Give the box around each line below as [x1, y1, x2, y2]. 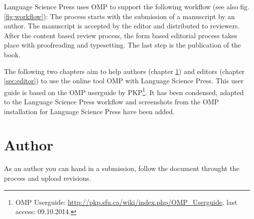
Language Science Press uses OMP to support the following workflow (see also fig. [4, 1, 250, 11]
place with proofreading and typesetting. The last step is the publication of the [4, 40, 241, 50]
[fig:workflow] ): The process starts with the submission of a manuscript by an [4, 11, 235, 21]
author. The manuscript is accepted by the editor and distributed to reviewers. [4, 21, 240, 31]
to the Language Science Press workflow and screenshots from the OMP [4, 97, 219, 106]
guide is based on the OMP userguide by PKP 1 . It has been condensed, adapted [4, 85, 244, 97]
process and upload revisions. [4, 172, 91, 183]
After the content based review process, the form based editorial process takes [4, 30, 237, 40]
